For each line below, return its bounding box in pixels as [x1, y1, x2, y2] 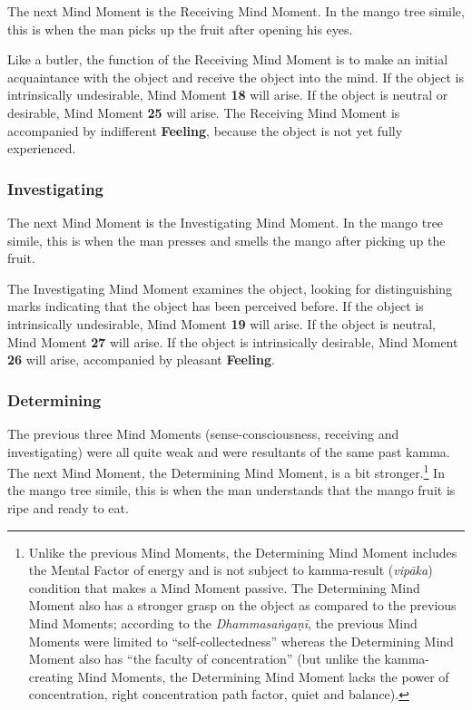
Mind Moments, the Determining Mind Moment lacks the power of [77, 666, 449, 686]
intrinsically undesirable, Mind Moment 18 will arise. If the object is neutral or [7, 85, 448, 104]
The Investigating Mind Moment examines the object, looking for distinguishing [7, 278, 452, 297]
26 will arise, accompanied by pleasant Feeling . [7, 350, 275, 369]
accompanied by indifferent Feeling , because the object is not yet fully [7, 121, 403, 140]
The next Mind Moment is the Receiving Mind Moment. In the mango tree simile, [7, 2, 465, 20]
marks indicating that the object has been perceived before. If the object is [7, 297, 424, 316]
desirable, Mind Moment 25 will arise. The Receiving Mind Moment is [7, 102, 400, 122]
